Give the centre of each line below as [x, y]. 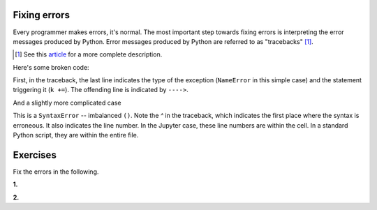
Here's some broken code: [51, 67]
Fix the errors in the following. [56, 172]
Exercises [35, 155]
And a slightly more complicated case [67, 103]
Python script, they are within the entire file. [76, 135]
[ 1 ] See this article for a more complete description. [89, 54]
